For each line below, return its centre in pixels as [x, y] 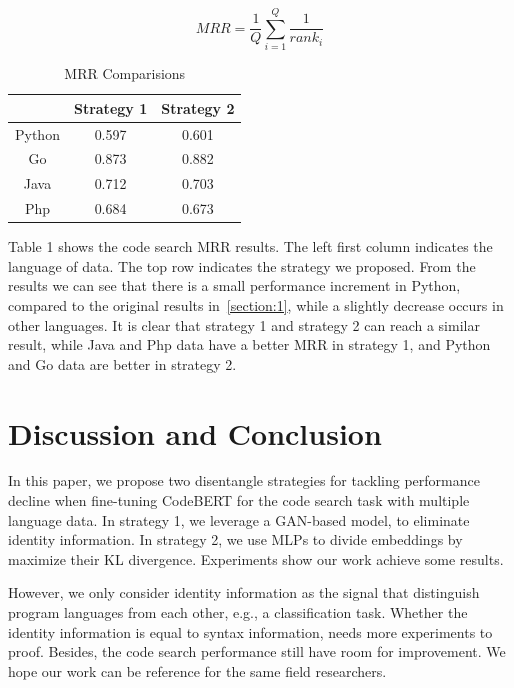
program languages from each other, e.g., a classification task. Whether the [238, 612]
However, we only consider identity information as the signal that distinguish [244, 592]
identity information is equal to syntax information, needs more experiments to [250, 631]
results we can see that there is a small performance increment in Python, [234, 285]
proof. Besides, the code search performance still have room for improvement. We [257, 651]
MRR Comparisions [125, 73]
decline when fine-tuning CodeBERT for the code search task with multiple [239, 500]
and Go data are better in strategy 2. [122, 363]
